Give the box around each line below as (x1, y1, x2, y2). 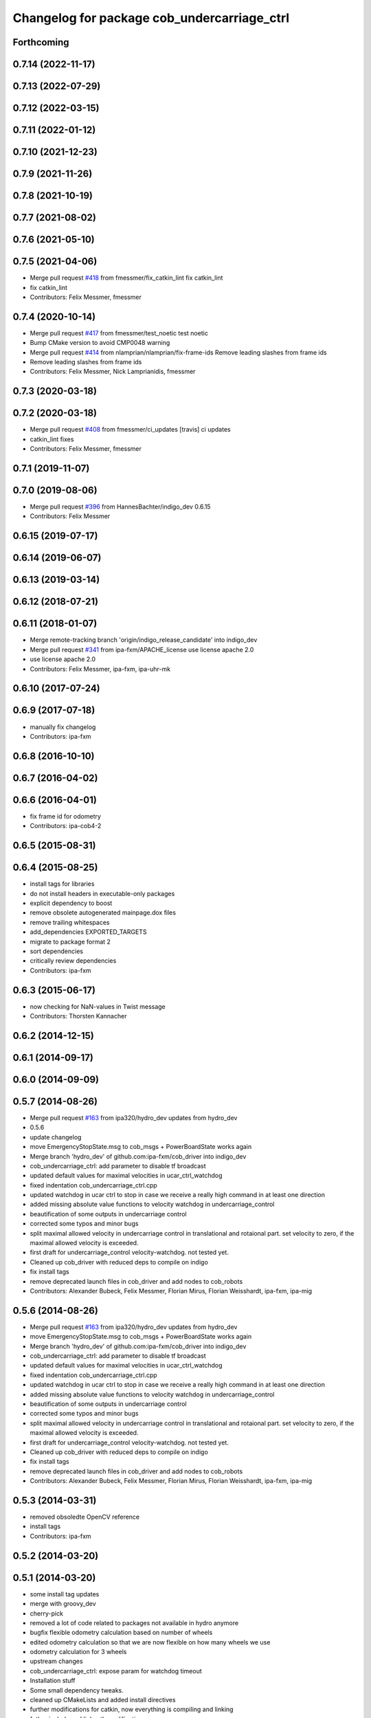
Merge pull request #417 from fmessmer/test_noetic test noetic (30, 328, 209, 337)
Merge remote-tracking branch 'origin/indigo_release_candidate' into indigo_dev (30, 636, 258, 644)
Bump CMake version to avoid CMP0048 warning (30, 339, 170, 347)
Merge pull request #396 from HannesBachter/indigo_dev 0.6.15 (30, 502, 211, 511)
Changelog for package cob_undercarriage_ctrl (12, 10, 290, 25)
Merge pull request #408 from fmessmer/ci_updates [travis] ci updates (30, 425, 231, 434)
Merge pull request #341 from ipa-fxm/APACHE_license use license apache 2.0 (30, 645, 254, 654)
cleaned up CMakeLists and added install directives (30, 1696, 176, 1704)
